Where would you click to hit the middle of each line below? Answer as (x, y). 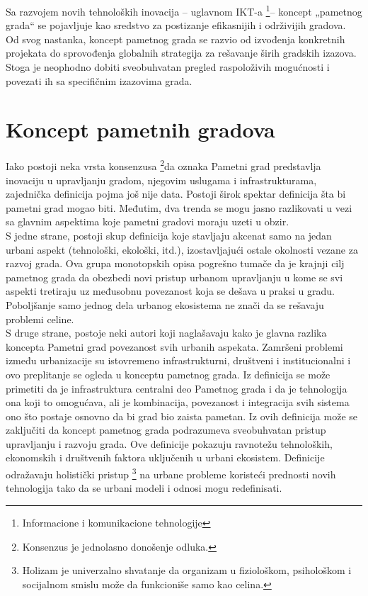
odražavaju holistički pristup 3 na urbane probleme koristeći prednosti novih (171, 473)
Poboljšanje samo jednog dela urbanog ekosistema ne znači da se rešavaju (165, 304)
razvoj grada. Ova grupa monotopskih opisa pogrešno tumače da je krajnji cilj (175, 263)
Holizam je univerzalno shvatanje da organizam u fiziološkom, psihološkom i (187, 570)
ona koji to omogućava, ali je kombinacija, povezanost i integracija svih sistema (178, 402)
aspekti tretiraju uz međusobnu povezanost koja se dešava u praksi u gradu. (170, 291)
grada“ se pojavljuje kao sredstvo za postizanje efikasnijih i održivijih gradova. (176, 25)
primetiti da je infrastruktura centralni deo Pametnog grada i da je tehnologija (177, 388)
